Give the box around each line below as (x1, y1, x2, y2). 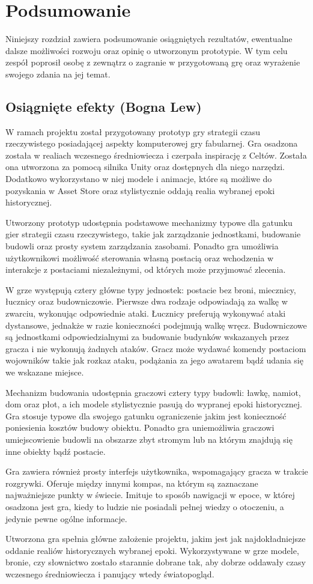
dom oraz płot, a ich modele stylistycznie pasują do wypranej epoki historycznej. (5, 398, 302, 410)
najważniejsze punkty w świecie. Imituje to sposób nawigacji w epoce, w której (5, 488, 295, 501)
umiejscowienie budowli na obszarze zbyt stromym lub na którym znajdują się (5, 433, 293, 445)
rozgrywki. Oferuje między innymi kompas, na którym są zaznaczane (5, 476, 258, 489)
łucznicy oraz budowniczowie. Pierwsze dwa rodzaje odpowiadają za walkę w (5, 295, 288, 308)
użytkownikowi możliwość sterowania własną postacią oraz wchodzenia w (5, 251, 274, 264)
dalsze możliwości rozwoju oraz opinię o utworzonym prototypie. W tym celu (5, 44, 288, 56)
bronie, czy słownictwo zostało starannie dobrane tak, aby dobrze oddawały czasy (5, 556, 306, 568)
